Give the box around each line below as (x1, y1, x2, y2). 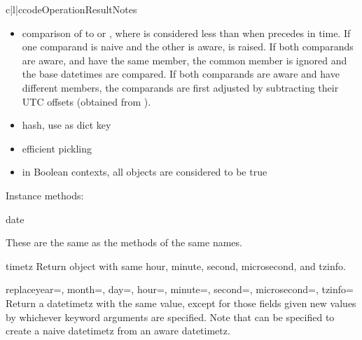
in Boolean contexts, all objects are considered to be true (22, 164, 267, 179)
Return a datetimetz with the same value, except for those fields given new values (6, 295, 356, 310)
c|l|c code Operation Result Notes (6, 2, 137, 16)
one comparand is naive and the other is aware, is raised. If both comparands (22, 39, 354, 54)
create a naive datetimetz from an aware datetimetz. (6, 323, 230, 338)
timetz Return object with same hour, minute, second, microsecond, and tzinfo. (6, 258, 346, 273)
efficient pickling (22, 141, 92, 155)
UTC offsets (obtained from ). (22, 94, 151, 108)
